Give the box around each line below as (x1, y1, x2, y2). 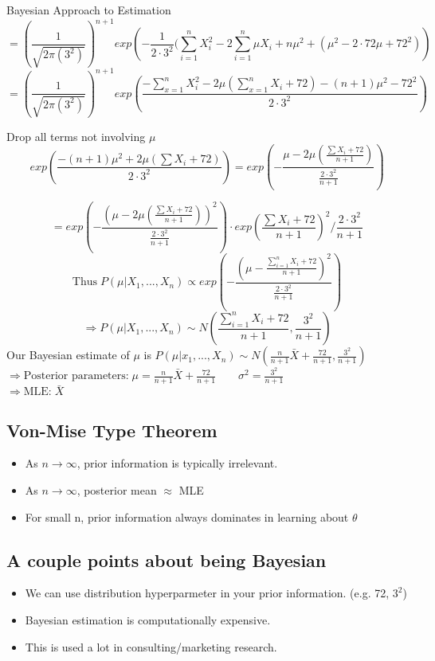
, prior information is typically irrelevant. (76, 455, 278, 471)
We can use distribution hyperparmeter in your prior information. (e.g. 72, (25, 585, 390, 601)
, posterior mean (76, 481, 157, 498)
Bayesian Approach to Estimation (6, 2, 171, 18)
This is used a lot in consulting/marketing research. (25, 638, 277, 655)
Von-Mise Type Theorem (6, 417, 217, 442)
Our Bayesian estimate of (6, 346, 130, 363)
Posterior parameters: (23, 370, 129, 382)
